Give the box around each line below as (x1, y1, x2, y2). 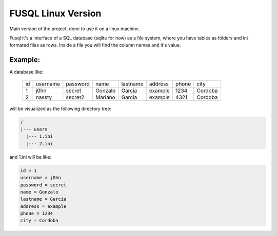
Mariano (95, 94, 115, 101)
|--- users (20, 126, 48, 132)
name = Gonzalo (20, 189, 58, 195)
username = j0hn (20, 175, 62, 181)
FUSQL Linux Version (9, 8, 102, 19)
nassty (35, 94, 52, 101)
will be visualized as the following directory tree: (9, 105, 112, 112)
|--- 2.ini (26, 141, 53, 146)
